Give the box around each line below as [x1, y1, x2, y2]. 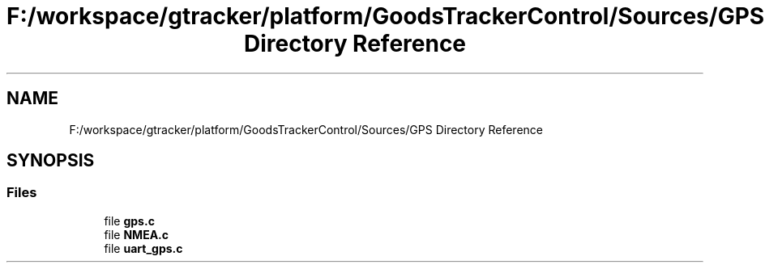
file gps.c [104, 213, 155, 228]
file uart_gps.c [104, 241, 183, 255]
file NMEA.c [104, 227, 169, 242]
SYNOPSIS [6, 150, 95, 171]
